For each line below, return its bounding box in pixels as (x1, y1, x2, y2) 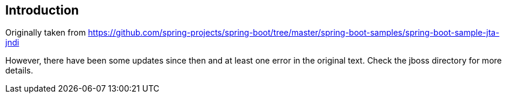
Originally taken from (5, 27, 86, 38)
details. (5, 65, 33, 76)
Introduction (5, 3, 79, 17)
